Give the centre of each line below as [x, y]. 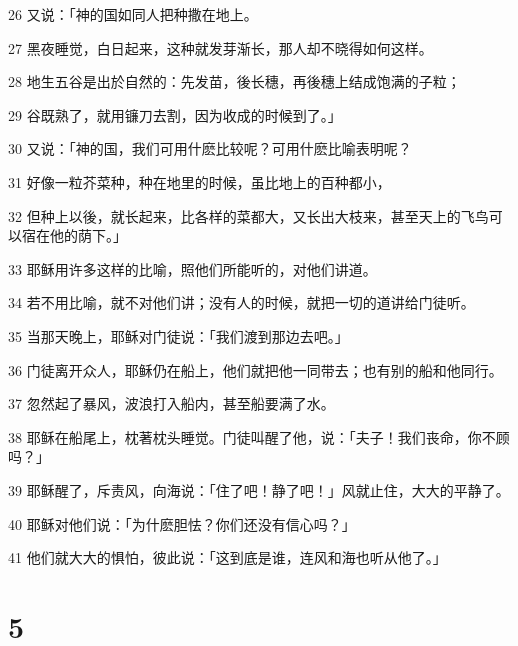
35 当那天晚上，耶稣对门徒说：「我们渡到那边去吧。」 [178, 335]
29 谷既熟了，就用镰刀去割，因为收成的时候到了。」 [175, 114]
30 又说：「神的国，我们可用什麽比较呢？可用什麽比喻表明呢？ [210, 148]
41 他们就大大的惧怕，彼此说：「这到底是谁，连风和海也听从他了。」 [227, 557]
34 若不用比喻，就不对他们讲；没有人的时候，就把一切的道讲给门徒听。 [241, 302]
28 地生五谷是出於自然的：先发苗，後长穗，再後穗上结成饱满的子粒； [234, 81]
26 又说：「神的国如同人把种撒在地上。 [133, 14]
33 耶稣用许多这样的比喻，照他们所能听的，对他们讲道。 [192, 268]
